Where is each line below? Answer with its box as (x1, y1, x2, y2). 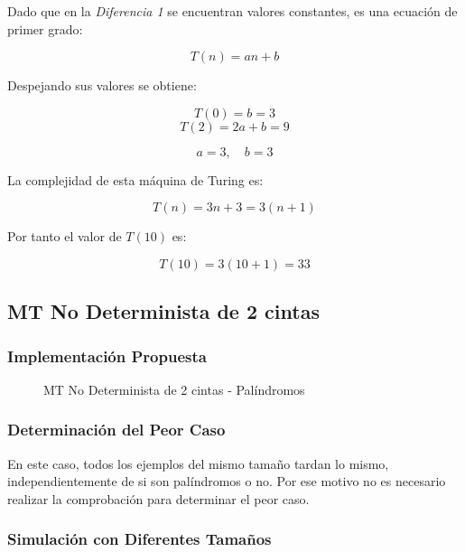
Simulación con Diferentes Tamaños (7, 528, 272, 550)
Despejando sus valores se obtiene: (7, 76, 197, 95)
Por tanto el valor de (7, 227, 122, 246)
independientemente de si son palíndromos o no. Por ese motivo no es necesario (7, 472, 446, 491)
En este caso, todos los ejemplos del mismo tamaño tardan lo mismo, (7, 454, 389, 472)
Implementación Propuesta (7, 344, 207, 367)
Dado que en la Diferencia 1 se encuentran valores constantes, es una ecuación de (7, 2, 458, 20)
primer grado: (7, 19, 83, 38)
